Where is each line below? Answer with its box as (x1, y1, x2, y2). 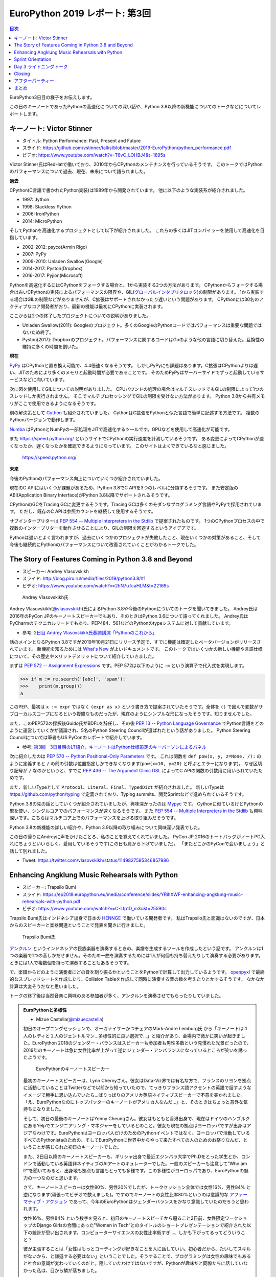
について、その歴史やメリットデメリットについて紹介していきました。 (9, 653, 157, 659)
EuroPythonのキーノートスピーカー (36, 1066, 110, 1072)
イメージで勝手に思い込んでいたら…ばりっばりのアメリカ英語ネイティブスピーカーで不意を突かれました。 (23, 1092, 245, 1098)
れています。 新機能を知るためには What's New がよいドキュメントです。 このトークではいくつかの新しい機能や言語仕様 (9, 646, 263, 652)
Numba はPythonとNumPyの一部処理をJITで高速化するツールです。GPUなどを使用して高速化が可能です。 (9, 426, 233, 432)
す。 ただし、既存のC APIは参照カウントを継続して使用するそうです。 (9, 508, 156, 514)
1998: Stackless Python (22, 203, 72, 209)
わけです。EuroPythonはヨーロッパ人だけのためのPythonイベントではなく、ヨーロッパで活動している (36, 1129, 250, 1136)
